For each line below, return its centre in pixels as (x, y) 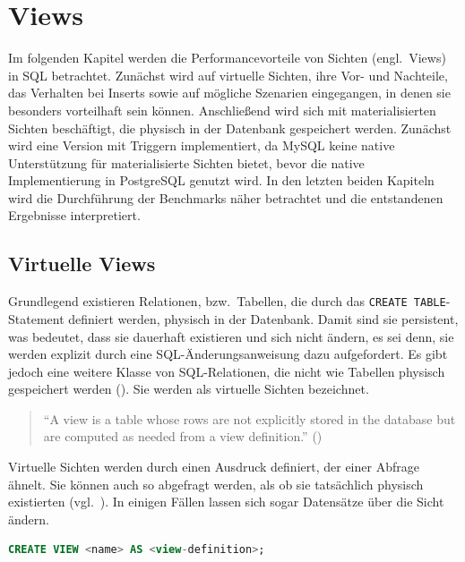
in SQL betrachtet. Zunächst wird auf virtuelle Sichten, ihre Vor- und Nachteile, (228, 75)
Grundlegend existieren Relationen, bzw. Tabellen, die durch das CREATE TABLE (227, 301)
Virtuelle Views (82, 264)
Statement (36, 318)
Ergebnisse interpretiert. (74, 215)
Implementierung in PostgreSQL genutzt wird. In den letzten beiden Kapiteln (221, 180)
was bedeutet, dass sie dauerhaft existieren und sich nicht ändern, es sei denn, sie (231, 336)
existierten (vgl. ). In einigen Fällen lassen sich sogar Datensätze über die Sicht (226, 502)
